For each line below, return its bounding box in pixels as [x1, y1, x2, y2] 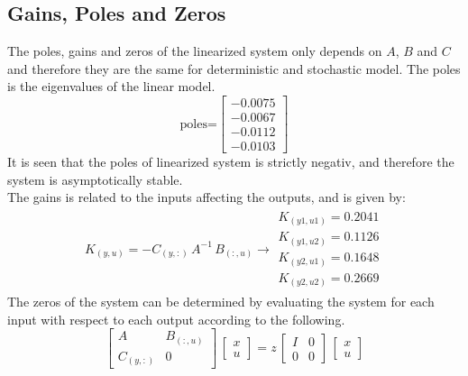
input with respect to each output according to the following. [7, 309, 345, 328]
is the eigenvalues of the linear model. [7, 77, 216, 96]
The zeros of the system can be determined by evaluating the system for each [7, 292, 435, 311]
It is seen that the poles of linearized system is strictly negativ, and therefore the [7, 152, 454, 171]
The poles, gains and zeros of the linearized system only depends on [7, 41, 382, 60]
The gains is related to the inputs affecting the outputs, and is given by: [7, 188, 406, 206]
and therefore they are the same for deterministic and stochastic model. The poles [7, 59, 461, 78]
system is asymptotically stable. [7, 170, 183, 188]
